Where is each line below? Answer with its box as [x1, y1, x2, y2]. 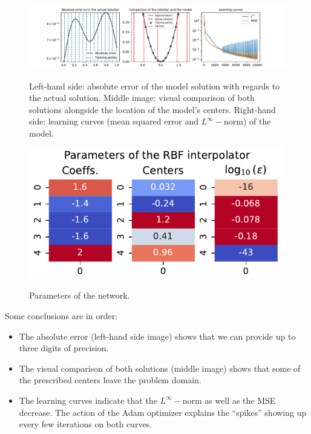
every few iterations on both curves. [19, 418, 152, 430]
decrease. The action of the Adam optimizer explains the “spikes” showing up [19, 406, 307, 418]
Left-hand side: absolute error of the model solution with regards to [29, 79, 280, 92]
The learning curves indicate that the [19, 394, 157, 406]
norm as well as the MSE [182, 394, 276, 406]
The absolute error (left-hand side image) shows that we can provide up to [19, 329, 296, 342]
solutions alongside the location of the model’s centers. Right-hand [29, 103, 276, 115]
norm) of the [224, 115, 271, 128]
